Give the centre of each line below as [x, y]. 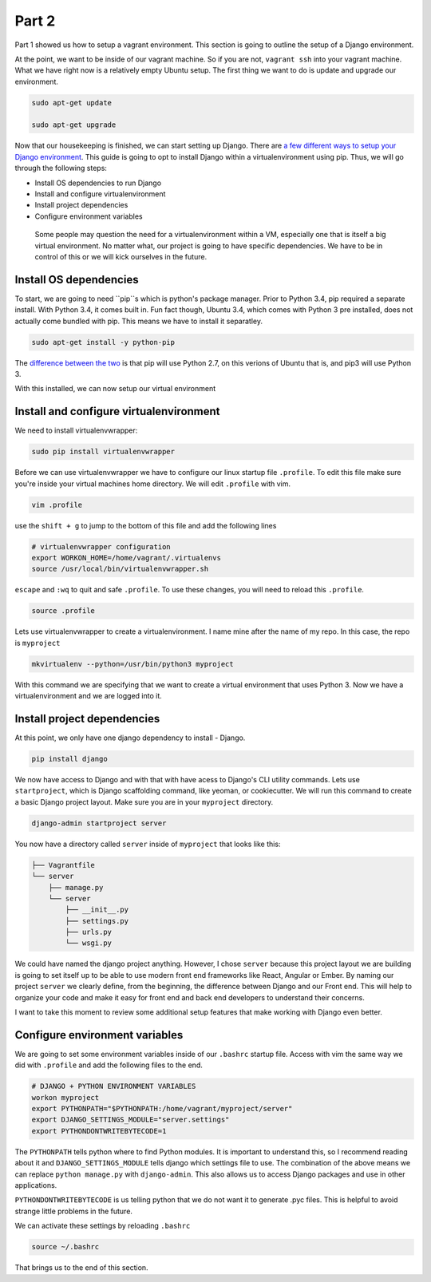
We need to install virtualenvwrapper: [76, 430]
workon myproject [65, 1097]
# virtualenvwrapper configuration [101, 546]
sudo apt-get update [71, 103]
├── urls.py [88, 932]
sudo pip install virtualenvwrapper [103, 452]
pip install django [69, 759]
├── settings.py [97, 921]
